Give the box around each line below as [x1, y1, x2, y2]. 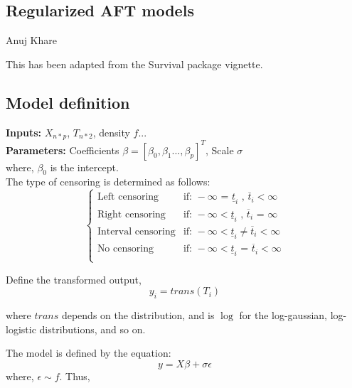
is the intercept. [50, 159, 119, 174]
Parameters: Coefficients [6, 142, 119, 157]
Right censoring [97, 209, 166, 220]
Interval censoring [97, 226, 176, 237]
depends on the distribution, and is [61, 307, 215, 322]
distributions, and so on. [39, 321, 146, 336]
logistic [6, 321, 36, 336]
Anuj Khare [6, 33, 58, 48]
